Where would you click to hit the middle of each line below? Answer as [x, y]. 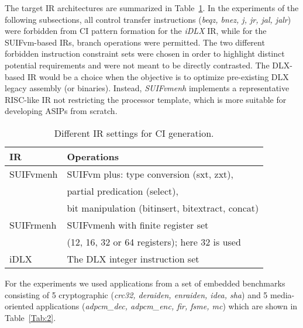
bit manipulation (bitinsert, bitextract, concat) [163, 208]
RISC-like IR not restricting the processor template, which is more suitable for [146, 99]
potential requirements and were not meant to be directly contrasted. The [137, 65]
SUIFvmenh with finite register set [138, 225]
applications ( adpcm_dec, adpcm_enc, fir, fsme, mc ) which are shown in [167, 306]
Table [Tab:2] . [30, 317]
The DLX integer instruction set [133, 258]
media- [283, 294]
